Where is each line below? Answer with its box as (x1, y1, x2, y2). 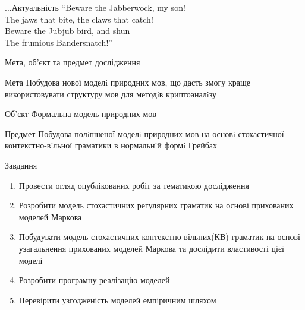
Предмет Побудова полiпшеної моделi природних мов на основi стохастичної (5, 127, 284, 140)
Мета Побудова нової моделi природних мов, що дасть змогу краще (5, 75, 250, 88)
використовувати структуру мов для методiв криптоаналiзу (5, 87, 216, 100)
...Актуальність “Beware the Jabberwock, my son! (5, 1, 185, 13)
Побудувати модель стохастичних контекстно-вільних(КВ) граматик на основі (18, 230, 300, 243)
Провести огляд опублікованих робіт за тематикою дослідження (18, 179, 249, 191)
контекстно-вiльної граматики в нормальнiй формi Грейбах (5, 139, 217, 151)
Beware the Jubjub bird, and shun (5, 24, 130, 37)
